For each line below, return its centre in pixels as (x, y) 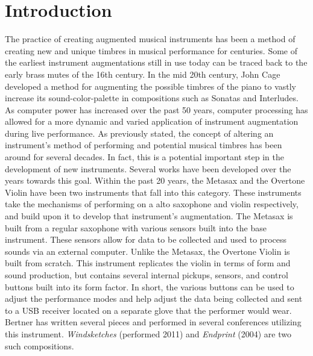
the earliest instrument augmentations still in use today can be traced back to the (156, 62)
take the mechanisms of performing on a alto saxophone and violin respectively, (152, 204)
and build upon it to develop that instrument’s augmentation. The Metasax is (149, 216)
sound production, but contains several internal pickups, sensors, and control (147, 275)
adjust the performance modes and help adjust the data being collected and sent (154, 298)
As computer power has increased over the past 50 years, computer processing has (156, 109)
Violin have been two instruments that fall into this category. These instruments (153, 192)
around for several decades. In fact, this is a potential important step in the (144, 157)
